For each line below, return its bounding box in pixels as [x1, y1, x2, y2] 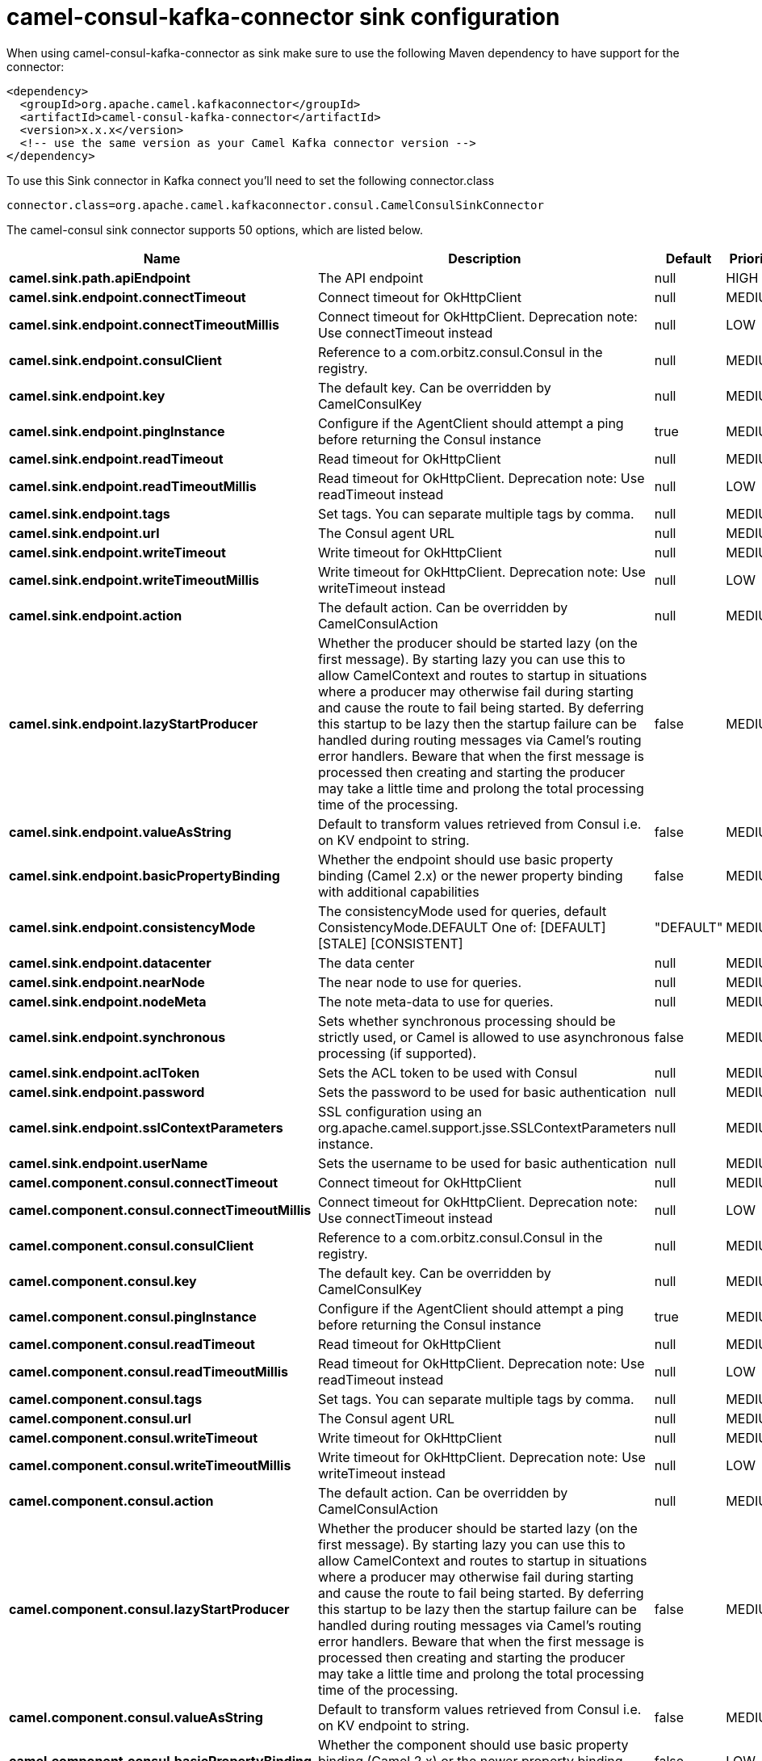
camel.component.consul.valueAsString [9, 1708, 263, 1725]
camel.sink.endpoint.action [9, 607, 182, 624]
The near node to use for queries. [317, 973, 522, 990]
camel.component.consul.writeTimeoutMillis [9, 1456, 291, 1473]
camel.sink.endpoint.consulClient [9, 351, 222, 368]
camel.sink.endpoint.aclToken [9, 1064, 200, 1081]
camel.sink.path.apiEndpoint [9, 269, 190, 286]
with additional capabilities [317, 883, 479, 900]
